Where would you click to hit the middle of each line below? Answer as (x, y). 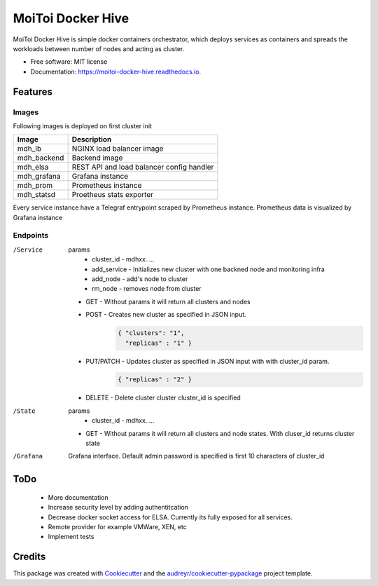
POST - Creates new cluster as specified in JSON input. (166, 315)
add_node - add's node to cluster (140, 279)
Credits (29, 557)
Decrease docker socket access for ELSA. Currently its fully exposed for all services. (170, 517)
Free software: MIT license (69, 62)
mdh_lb (29, 149)
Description (92, 139)
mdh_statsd (36, 195)
